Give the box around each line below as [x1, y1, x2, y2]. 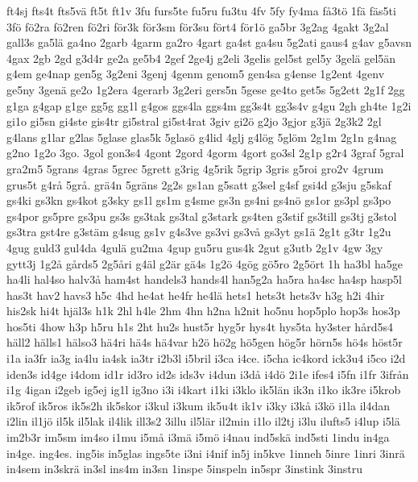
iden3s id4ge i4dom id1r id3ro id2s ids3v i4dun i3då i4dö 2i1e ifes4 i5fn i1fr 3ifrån [6, 365, 409, 382]
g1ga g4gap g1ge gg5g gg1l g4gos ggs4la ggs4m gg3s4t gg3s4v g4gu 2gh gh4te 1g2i [6, 97, 412, 114]
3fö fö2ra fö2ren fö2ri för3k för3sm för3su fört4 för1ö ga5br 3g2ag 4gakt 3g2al [6, 18, 389, 35]
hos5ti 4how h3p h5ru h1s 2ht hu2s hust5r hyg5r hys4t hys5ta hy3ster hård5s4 [6, 318, 393, 334]
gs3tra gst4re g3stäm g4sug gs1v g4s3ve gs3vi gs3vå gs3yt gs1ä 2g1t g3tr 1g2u [6, 223, 391, 240]
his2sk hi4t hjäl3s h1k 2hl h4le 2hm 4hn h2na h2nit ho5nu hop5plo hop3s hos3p [6, 302, 400, 319]
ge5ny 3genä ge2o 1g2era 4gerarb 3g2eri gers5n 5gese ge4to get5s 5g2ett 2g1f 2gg [6, 81, 405, 98]
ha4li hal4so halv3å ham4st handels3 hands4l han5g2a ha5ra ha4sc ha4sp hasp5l [6, 271, 403, 288]
